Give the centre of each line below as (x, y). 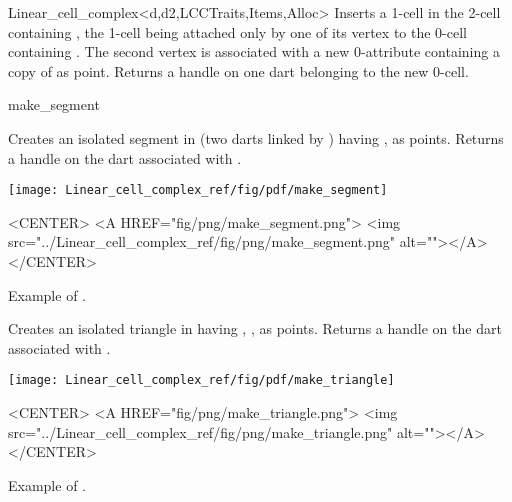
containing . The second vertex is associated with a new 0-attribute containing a (254, 51)
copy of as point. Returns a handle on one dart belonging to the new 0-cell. (238, 70)
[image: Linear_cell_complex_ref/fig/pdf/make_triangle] (201, 380)
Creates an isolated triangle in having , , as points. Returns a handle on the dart (255, 328)
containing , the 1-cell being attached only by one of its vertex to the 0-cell (237, 31)
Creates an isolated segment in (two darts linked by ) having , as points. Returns (256, 137)
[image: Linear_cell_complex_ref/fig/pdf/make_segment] (198, 190)
